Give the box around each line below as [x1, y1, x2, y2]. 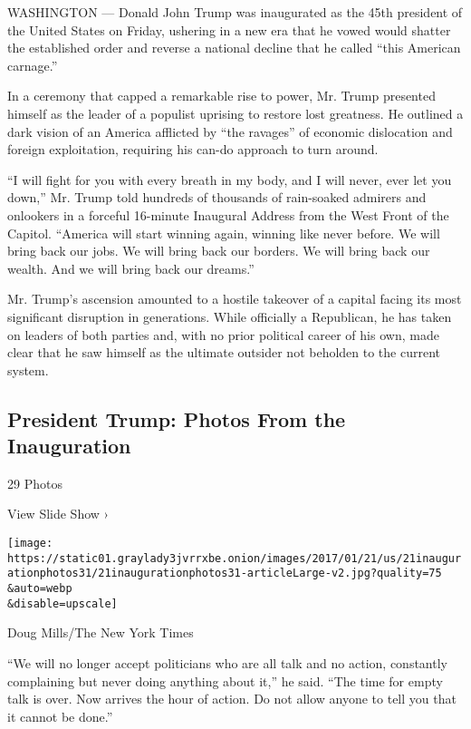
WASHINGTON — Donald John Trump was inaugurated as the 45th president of [7, 3, 463, 21]
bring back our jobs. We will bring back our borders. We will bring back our [7, 241, 430, 260]
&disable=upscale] [7, 597, 118, 610]
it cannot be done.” [7, 706, 113, 725]
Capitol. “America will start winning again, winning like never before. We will [7, 223, 440, 242]
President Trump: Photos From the [7, 404, 346, 433]
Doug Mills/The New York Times [7, 623, 194, 642]
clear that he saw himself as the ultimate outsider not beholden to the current [7, 343, 441, 362]
